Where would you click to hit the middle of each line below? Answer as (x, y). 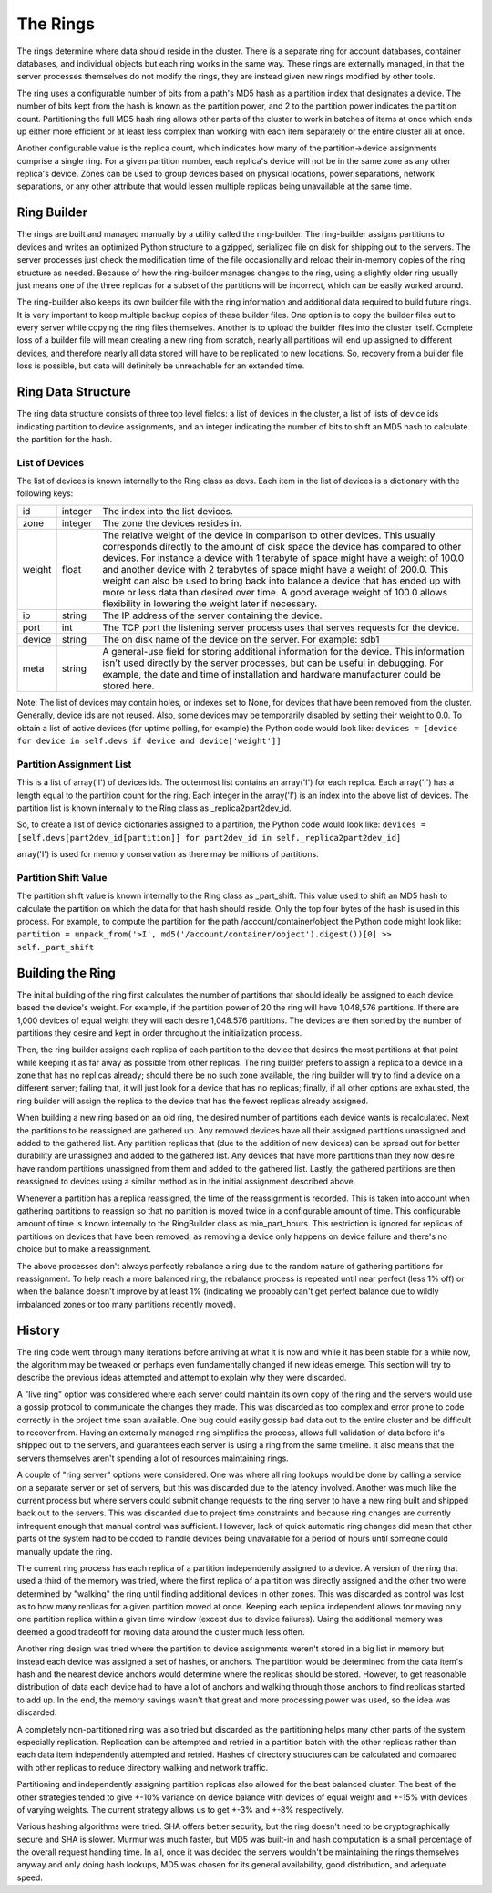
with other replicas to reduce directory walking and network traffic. (143, 1767)
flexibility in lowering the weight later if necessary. (210, 604)
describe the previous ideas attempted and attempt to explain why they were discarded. (182, 1378)
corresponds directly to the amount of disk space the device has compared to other (282, 546)
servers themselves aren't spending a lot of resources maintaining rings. (153, 1458)
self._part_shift (56, 947)
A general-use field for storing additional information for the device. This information (283, 651)
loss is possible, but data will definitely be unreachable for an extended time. (161, 366)
